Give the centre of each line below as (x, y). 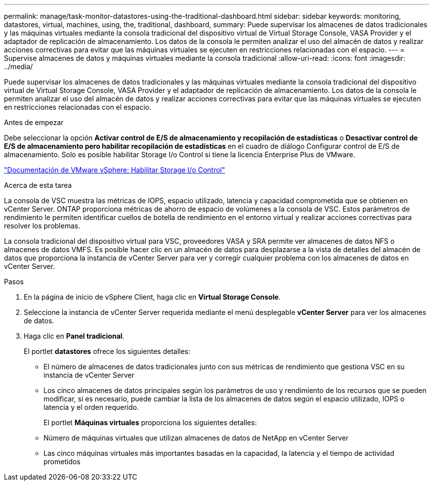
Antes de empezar (34, 122)
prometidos (62, 462)
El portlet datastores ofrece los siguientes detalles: (107, 351)
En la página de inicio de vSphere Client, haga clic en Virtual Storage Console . (152, 297)
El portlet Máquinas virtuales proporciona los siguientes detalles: (150, 422)
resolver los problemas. (42, 226)
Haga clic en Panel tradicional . (74, 336)
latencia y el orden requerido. (91, 407)
